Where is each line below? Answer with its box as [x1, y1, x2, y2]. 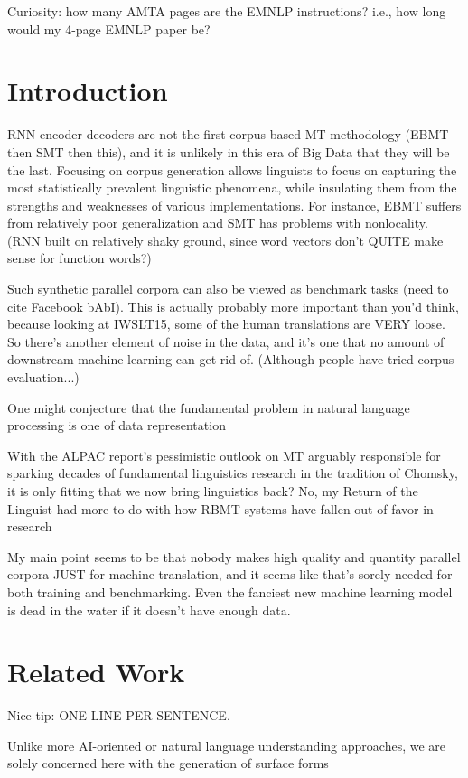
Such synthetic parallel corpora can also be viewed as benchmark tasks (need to [7, 279, 449, 298]
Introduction [7, 72, 168, 109]
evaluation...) [7, 368, 80, 387]
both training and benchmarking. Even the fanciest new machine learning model [7, 582, 453, 601]
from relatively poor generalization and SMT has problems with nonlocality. [7, 213, 428, 232]
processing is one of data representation [7, 416, 226, 435]
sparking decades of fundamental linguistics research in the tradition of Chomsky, [7, 464, 458, 483]
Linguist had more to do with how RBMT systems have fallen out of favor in [7, 499, 434, 518]
